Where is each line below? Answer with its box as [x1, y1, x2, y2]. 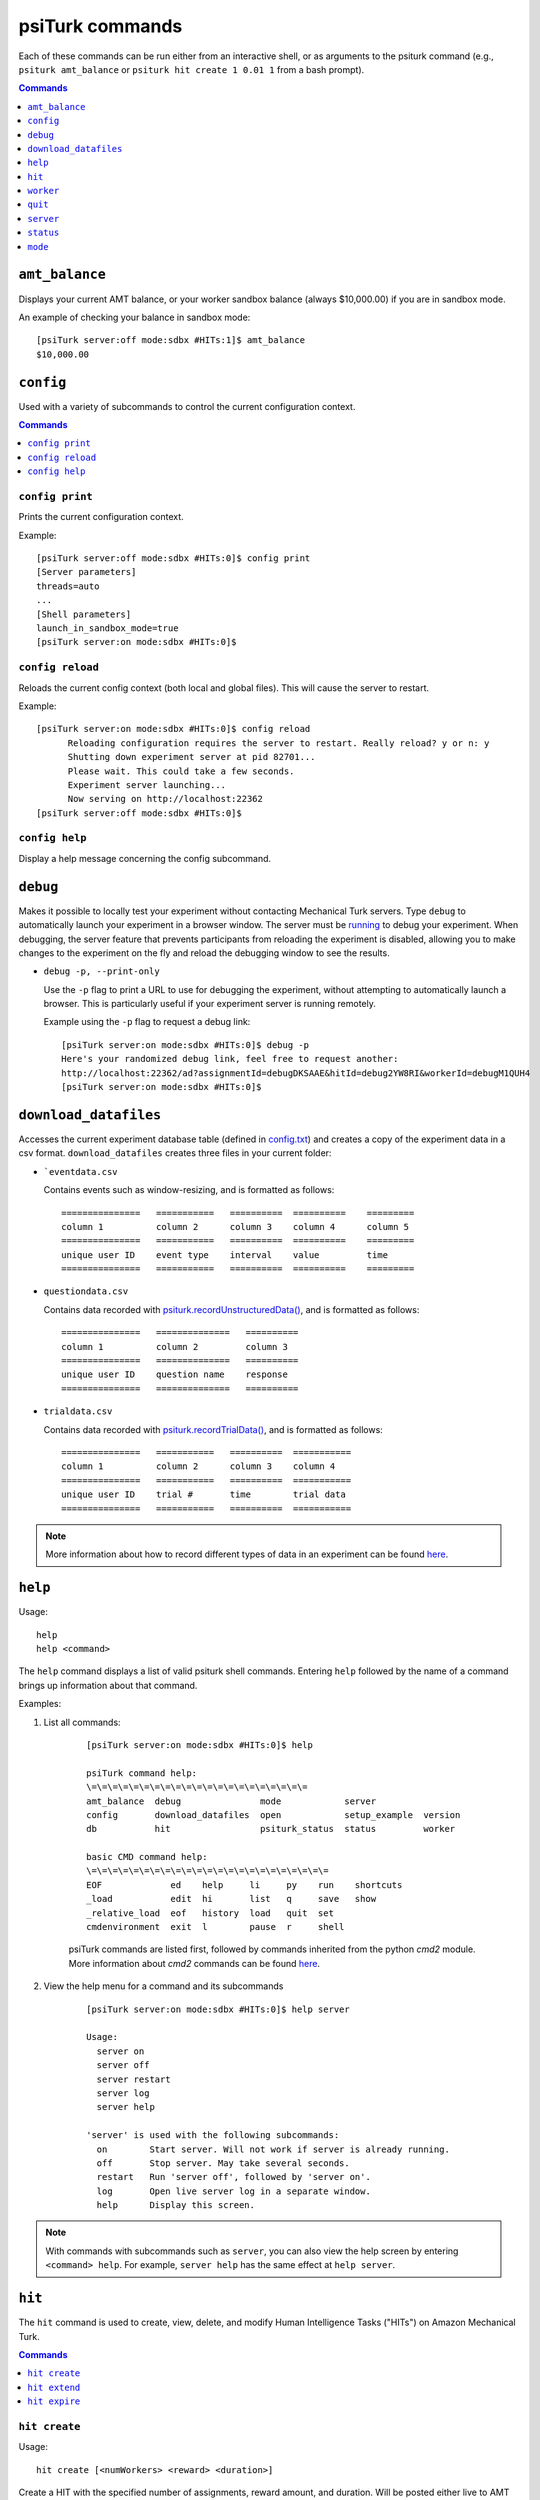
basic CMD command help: [86, 1851, 208, 1863]
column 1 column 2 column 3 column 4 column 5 [61, 1221, 410, 1232]
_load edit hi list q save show [86, 1893, 377, 1905]
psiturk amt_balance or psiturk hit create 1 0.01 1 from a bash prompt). [18, 63, 365, 75]
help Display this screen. [96, 2200, 255, 2211]
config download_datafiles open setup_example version [86, 1809, 461, 1820]
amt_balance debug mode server [86, 1795, 377, 1807]
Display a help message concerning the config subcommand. [18, 852, 272, 864]
